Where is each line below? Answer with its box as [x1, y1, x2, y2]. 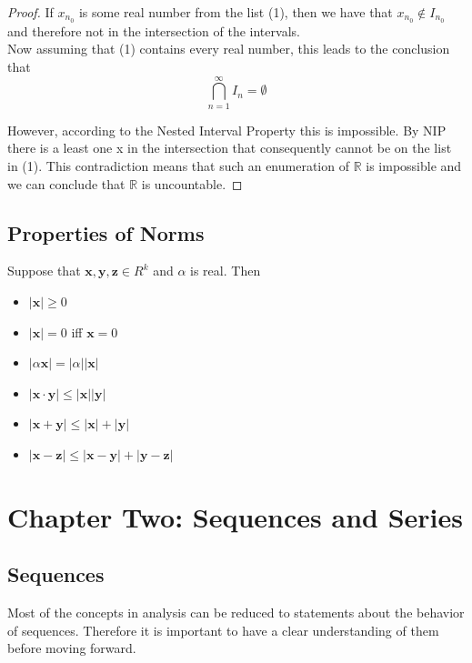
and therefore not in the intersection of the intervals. [7, 21, 300, 40]
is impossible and [366, 156, 462, 175]
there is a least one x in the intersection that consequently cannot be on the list [7, 138, 452, 157]
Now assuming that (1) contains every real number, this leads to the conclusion [7, 39, 450, 58]
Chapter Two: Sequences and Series [7, 497, 463, 535]
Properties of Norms [7, 218, 205, 246]
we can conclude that [7, 174, 126, 193]
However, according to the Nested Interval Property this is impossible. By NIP [7, 120, 447, 139]
